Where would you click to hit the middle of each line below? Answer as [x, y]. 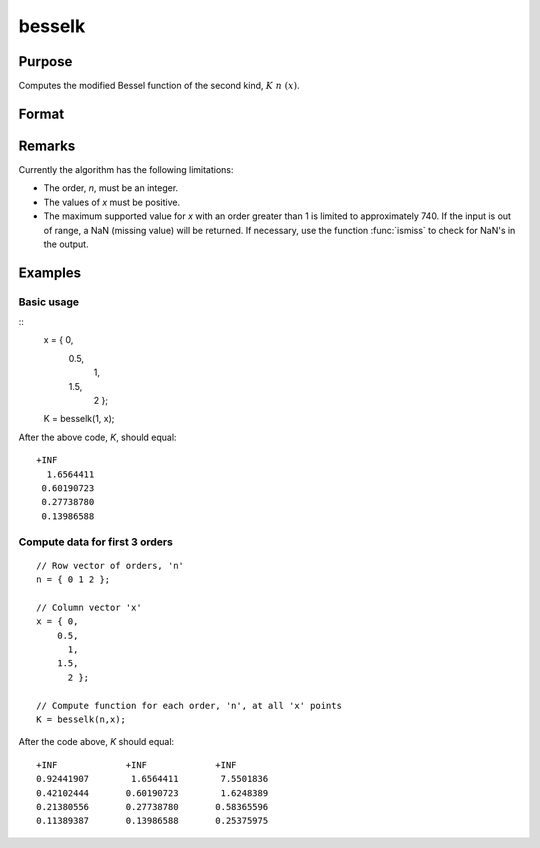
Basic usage [49, 302]
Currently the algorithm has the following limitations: [126, 169]
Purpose [45, 61]
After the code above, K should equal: [96, 742]
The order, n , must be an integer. [111, 188]
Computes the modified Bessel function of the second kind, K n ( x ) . [159, 86]
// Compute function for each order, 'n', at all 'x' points [189, 705]
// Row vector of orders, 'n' [110, 565]
